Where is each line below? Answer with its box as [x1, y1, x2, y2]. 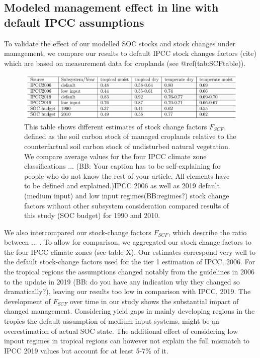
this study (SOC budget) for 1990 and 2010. [24, 210, 160, 221]
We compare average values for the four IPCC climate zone [24, 151, 207, 161]
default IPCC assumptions [4, 14, 144, 30]
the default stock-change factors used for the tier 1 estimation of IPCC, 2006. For [4, 256, 255, 267]
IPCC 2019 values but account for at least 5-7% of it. [4, 345, 168, 355]
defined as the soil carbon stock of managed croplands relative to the [24, 131, 236, 141]
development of [4, 296, 51, 306]
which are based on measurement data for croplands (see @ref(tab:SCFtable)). [4, 57, 246, 68]
